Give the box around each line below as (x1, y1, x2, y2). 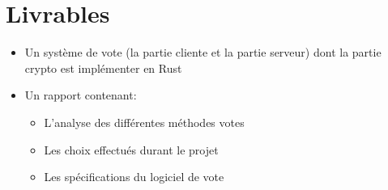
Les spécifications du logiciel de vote (44, 168, 224, 185)
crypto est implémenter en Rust (24, 59, 182, 76)
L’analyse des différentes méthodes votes (44, 113, 245, 130)
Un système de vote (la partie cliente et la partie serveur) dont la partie (24, 44, 382, 61)
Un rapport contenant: (24, 87, 137, 103)
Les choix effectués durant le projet (44, 141, 219, 158)
